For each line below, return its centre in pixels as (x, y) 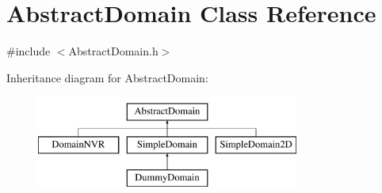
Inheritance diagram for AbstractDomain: (107, 77)
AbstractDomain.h (113, 51)
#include (29, 51)
